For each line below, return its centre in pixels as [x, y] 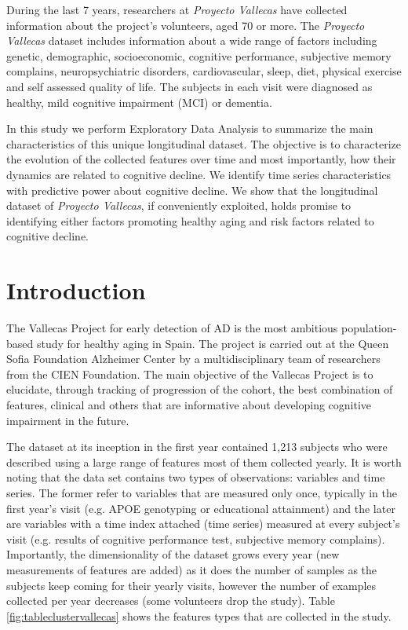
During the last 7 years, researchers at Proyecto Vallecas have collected [177, 9]
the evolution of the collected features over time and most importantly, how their [201, 159]
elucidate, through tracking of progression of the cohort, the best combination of [200, 389]
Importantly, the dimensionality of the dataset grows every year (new [173, 554]
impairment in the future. [68, 420]
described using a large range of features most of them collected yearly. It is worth [204, 462]
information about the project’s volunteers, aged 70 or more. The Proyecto [186, 25]
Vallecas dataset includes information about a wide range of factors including [192, 40]
